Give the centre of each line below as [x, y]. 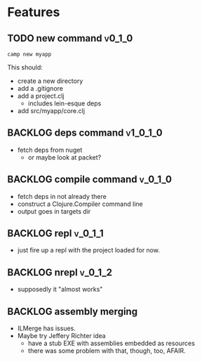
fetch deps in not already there [62, 196]
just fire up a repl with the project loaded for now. [88, 250]
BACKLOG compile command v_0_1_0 [89, 180]
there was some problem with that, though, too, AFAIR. [107, 351]
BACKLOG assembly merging [73, 311]
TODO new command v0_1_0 [70, 38]
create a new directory [50, 81]
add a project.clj [41, 96]
